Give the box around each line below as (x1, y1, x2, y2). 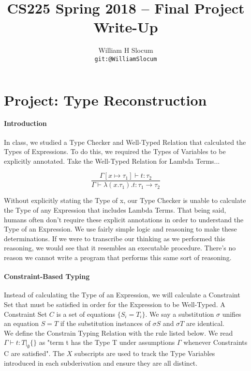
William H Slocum (98, 45, 153, 55)
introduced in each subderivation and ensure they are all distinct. (4, 357, 198, 368)
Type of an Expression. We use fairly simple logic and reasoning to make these (4, 224, 237, 234)
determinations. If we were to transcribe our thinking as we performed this (4, 233, 225, 243)
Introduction (4, 118, 47, 128)
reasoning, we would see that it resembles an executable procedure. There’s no (4, 243, 236, 253)
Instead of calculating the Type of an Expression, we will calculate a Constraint (4, 290, 240, 300)
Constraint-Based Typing (4, 271, 90, 281)
